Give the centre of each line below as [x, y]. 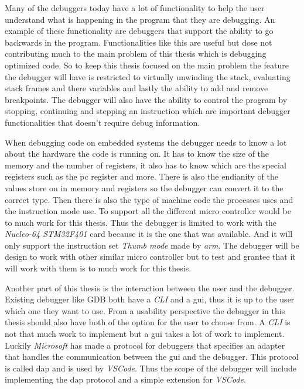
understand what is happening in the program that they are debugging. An [140, 19]
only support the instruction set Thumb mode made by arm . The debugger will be [152, 245]
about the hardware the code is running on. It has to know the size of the [137, 154]
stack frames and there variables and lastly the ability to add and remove [136, 88]
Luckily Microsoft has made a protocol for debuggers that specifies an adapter [145, 345]
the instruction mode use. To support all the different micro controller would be [148, 211]
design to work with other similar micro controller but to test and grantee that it [150, 257]
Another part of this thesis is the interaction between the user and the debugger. [150, 288]
